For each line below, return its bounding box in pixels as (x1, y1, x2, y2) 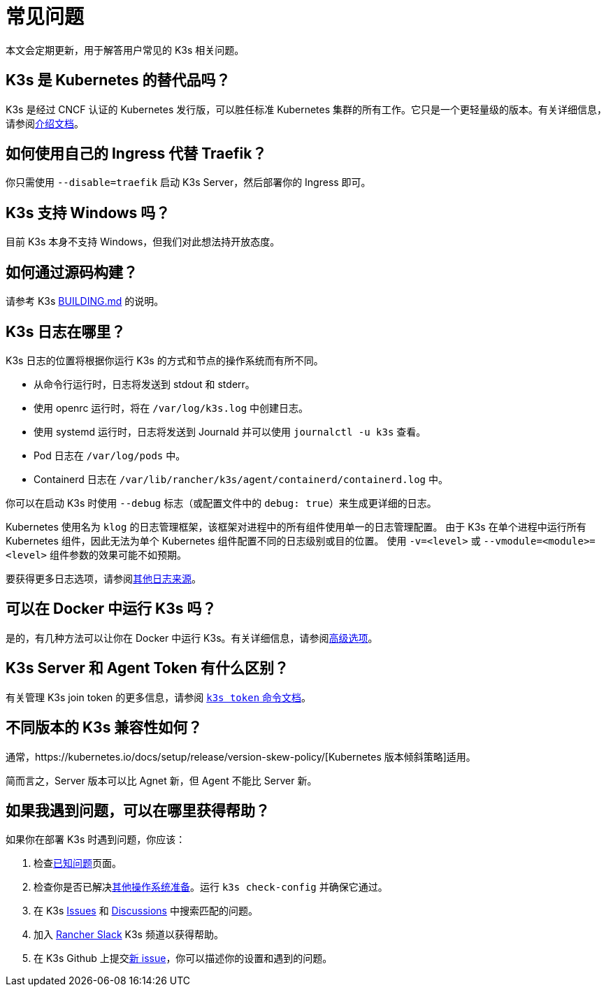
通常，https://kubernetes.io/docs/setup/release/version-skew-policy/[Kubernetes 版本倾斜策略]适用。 (6, 750, 476, 763)
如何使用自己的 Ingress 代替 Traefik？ (6, 145, 267, 163)
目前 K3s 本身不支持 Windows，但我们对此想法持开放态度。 (6, 236, 280, 248)
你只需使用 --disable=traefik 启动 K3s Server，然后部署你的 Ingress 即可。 (6, 176, 371, 189)
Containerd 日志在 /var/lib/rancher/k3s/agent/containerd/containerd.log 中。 (34, 473, 448, 485)
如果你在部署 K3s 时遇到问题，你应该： (6, 833, 186, 846)
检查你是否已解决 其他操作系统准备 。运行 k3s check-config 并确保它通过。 (34, 881, 388, 893)
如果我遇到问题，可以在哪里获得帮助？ (6, 801, 270, 819)
